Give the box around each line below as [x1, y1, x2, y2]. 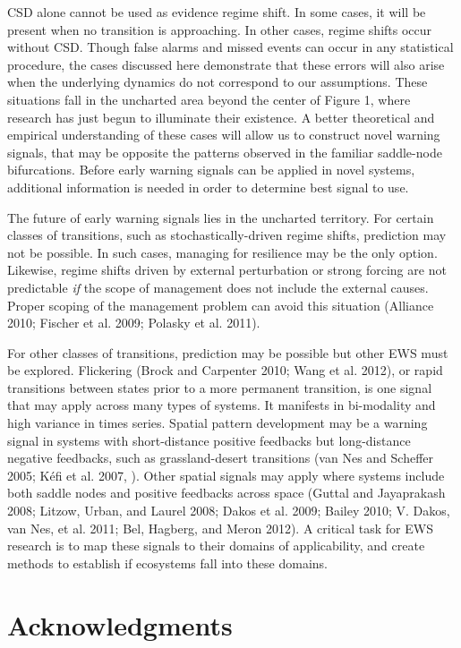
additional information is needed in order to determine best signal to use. [7, 177, 409, 196]
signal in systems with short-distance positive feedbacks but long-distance [7, 431, 411, 449]
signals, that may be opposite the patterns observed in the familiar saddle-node [7, 142, 442, 161]
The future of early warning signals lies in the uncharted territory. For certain [7, 208, 434, 226]
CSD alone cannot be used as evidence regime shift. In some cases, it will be [7, 3, 426, 21]
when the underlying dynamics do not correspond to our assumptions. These [7, 72, 428, 91]
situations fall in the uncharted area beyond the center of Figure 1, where [7, 90, 411, 108]
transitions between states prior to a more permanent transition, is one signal [7, 378, 432, 396]
